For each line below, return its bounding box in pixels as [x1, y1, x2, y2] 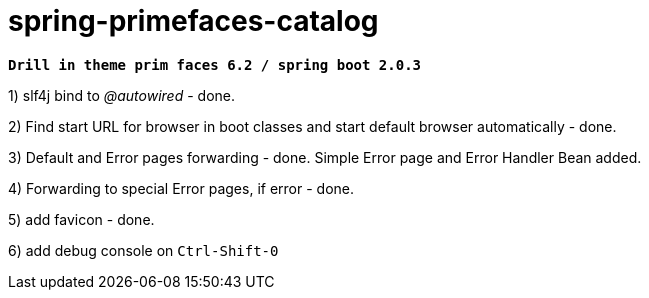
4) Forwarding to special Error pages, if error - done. [8, 179, 355, 197]
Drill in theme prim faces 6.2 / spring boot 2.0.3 [8, 56, 422, 73]
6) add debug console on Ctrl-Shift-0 [8, 241, 279, 259]
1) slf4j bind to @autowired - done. [8, 86, 235, 104]
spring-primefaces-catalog [8, 4, 379, 38]
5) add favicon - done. [8, 210, 155, 228]
